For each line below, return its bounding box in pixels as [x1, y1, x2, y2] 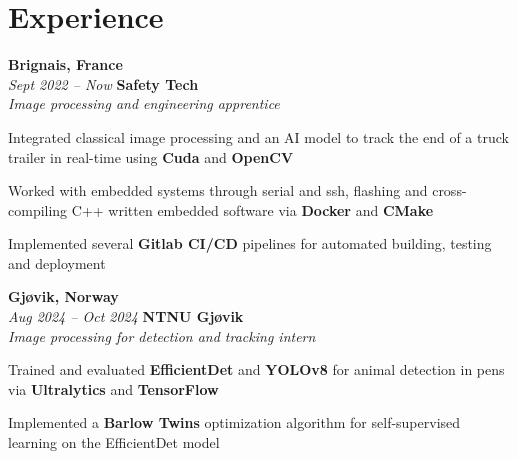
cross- [432, 180, 467, 201]
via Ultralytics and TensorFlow [8, 378, 219, 399]
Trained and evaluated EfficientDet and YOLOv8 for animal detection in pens [8, 359, 505, 380]
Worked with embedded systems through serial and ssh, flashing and [8, 180, 428, 201]
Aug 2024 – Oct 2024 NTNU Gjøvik [8, 306, 244, 327]
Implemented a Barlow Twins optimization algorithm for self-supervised [8, 412, 461, 433]
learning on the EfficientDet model [8, 432, 220, 453]
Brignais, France [8, 54, 123, 75]
